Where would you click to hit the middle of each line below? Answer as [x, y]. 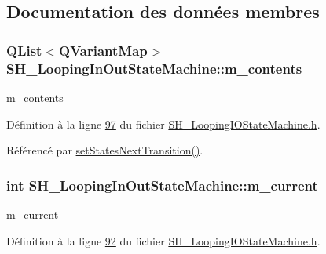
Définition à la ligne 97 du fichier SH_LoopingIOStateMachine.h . [163, 123]
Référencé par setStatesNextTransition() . [105, 150]
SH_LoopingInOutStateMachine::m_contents [154, 68]
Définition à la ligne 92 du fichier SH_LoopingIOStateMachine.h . [163, 240]
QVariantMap [103, 50]
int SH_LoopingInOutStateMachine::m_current [162, 185]
